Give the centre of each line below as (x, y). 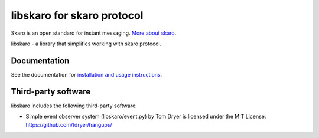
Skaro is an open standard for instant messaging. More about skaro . (94, 33)
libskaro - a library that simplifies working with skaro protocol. (86, 44)
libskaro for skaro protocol (77, 15)
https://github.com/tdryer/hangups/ (69, 124)
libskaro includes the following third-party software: (74, 106)
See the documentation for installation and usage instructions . (87, 74)
